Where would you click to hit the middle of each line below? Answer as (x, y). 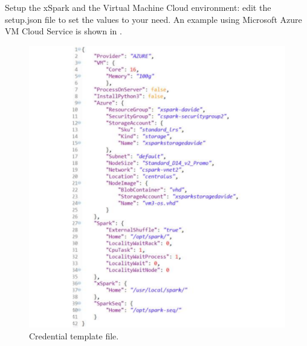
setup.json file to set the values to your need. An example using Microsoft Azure (153, 19)
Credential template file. (74, 335)
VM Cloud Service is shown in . (63, 31)
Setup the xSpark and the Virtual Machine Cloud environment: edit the (138, 7)
